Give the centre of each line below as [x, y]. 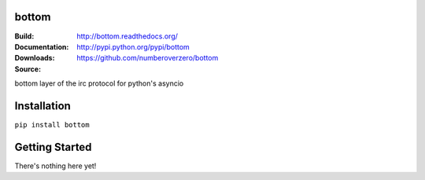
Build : [24, 36]
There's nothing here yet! [55, 166]
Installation [42, 106]
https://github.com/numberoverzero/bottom [148, 58]
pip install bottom [52, 125]
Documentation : [42, 46]
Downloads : [35, 58]
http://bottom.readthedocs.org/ [128, 36]
